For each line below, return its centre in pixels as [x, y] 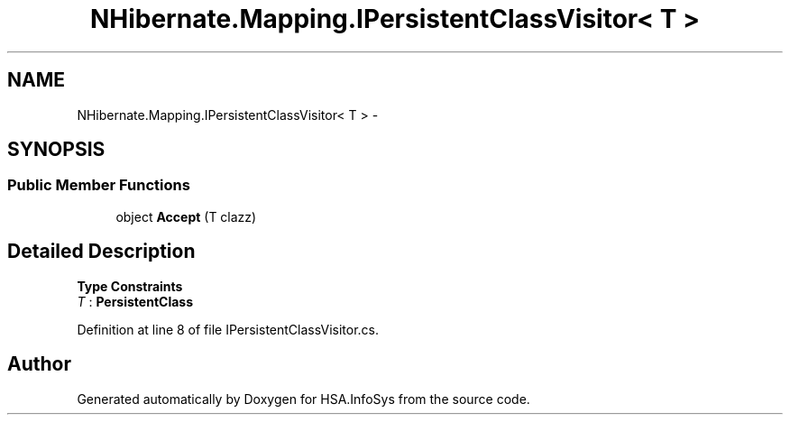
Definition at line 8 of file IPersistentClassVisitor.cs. [228, 329]
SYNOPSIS [56, 150]
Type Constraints [130, 286]
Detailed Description [101, 252]
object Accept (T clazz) [186, 216]
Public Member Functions [99, 185]
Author [39, 364]
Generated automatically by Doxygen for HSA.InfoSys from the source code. [303, 399]
